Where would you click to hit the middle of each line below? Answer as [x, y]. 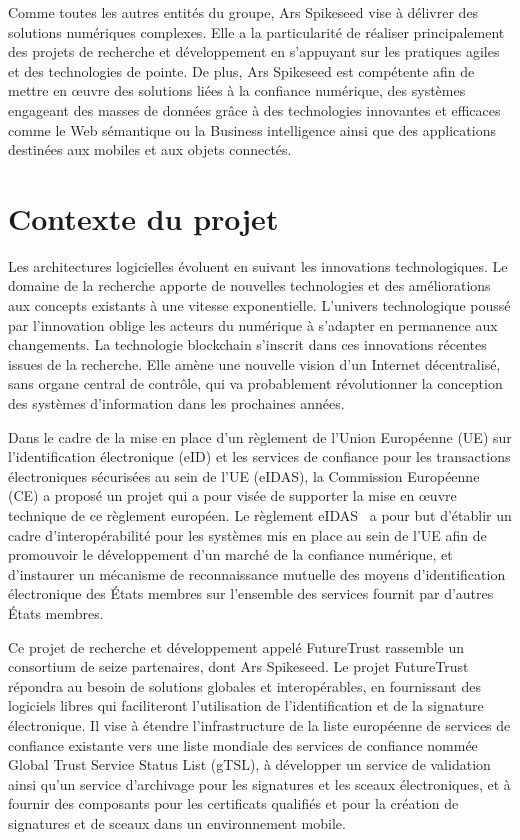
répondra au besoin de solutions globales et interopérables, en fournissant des [244, 685]
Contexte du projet [143, 217]
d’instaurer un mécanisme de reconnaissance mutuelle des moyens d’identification [257, 573]
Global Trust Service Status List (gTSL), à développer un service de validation [249, 764]
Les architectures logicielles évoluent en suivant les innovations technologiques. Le [258, 265]
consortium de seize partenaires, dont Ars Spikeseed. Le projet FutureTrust [238, 666]
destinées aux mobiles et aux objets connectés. [150, 149]
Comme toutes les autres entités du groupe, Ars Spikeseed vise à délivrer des [243, 12]
